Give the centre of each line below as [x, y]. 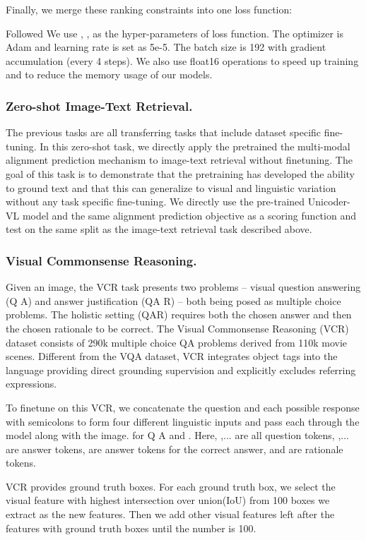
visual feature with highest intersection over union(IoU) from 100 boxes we [168, 500]
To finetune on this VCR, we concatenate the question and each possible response [183, 407]
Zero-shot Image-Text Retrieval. [99, 106]
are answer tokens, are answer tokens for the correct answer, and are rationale [175, 449]
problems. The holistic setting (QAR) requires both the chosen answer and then [179, 314]
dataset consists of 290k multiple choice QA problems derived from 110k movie [177, 342]
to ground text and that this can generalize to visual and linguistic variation [171, 187]
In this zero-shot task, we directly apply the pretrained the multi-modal [195, 146]
